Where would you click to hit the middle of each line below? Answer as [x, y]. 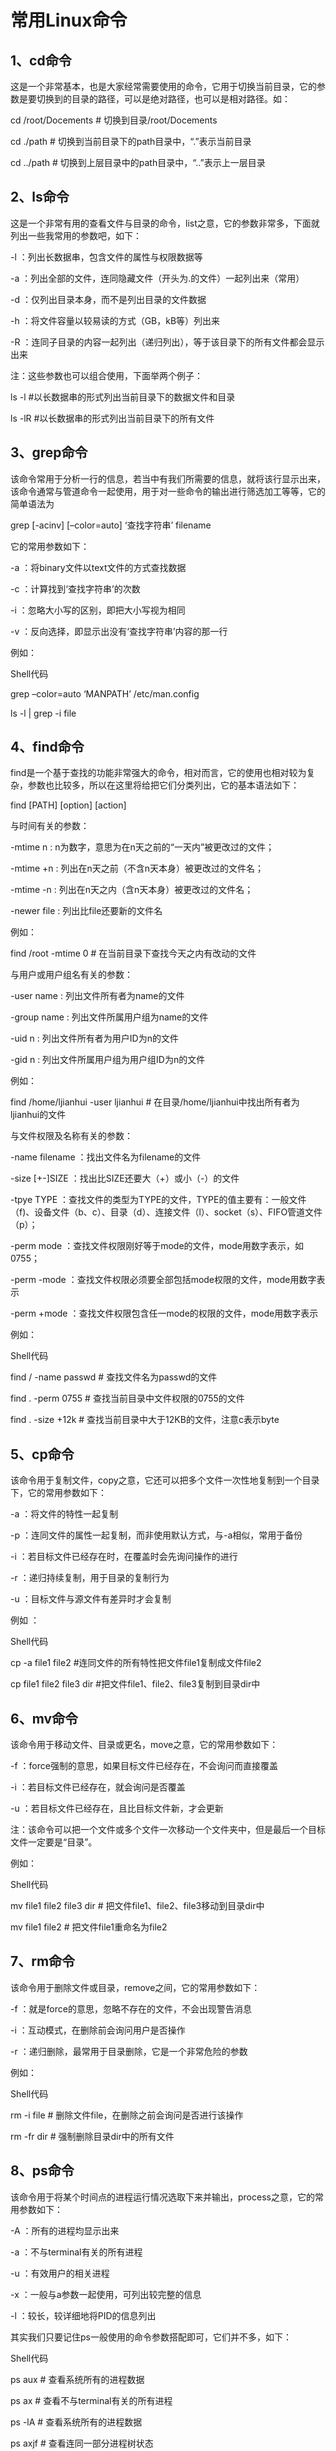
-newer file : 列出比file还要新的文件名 [86, 911]
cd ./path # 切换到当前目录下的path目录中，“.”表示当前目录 [131, 141]
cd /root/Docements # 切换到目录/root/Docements [114, 120]
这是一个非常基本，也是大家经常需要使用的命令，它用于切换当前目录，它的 [163, 86]
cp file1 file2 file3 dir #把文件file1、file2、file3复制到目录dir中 [135, 1684]
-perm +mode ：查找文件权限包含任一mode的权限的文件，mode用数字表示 [164, 1313]
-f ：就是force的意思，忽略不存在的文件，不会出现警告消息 [131, 2008]
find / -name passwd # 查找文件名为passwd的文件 [114, 1377]
